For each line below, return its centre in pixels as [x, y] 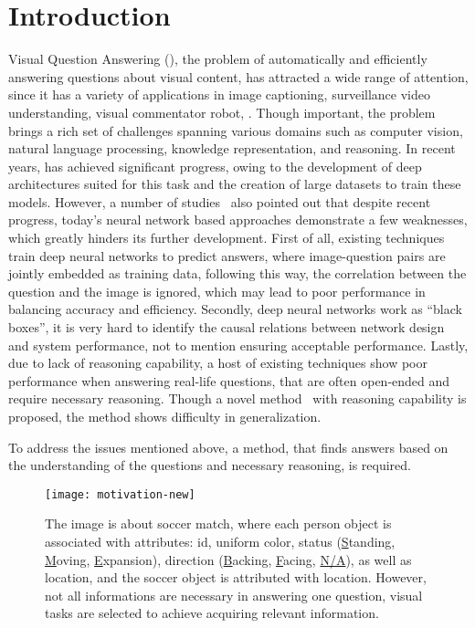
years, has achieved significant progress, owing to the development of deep [215, 166]
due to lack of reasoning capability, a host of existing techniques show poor [218, 363]
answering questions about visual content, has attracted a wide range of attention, [238, 76]
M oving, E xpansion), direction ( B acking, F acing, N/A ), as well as [228, 559]
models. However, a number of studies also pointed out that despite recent [220, 201]
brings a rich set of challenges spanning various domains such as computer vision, [236, 130]
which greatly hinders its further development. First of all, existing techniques [227, 238]
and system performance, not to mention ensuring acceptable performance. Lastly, [238, 345]
